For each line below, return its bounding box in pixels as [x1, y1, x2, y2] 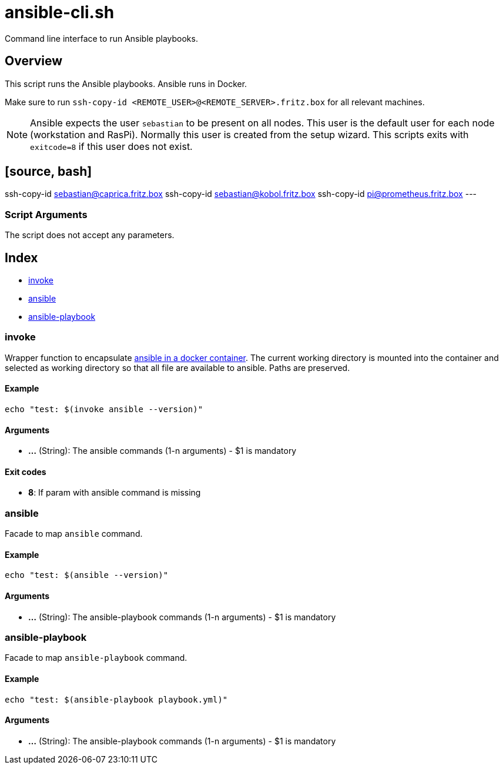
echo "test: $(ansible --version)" [5, 570, 169, 580]
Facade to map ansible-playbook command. [5, 653, 187, 663]
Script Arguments [5, 208, 88, 220]
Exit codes [5, 466, 46, 477]
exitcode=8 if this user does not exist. [30, 140, 193, 152]
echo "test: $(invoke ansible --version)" [5, 404, 203, 414]
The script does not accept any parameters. [5, 230, 175, 240]
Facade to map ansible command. [5, 529, 143, 539]
